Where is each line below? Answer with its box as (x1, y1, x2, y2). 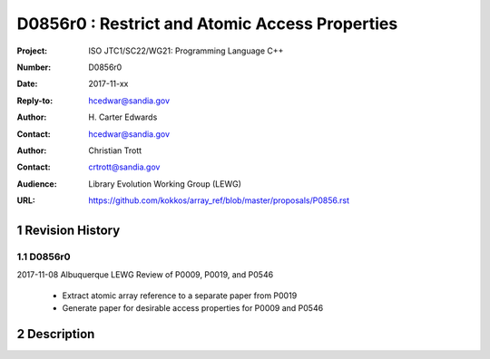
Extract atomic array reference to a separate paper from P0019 (62, 290, 298, 301)
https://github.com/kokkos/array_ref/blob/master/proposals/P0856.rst (88, 195, 349, 206)
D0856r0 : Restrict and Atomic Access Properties (16, 14, 398, 34)
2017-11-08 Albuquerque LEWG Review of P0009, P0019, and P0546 (16, 269, 274, 280)
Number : (16, 62, 52, 73)
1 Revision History (16, 222, 121, 238)
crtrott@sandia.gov (88, 161, 161, 172)
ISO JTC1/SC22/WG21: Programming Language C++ (88, 45, 284, 56)
